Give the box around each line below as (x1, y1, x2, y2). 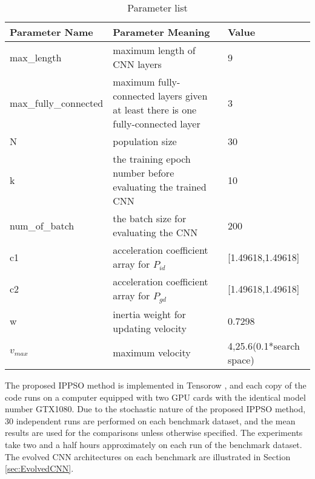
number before (113, 166, 174, 180)
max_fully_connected (10, 95, 104, 110)
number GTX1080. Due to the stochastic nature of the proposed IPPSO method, (5, 403, 306, 415)
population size (113, 134, 177, 148)
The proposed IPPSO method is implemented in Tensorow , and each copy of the (5, 378, 307, 391)
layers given (157, 89, 208, 103)
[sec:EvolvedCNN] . (5, 462, 74, 475)
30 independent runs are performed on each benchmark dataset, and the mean (5, 414, 296, 427)
